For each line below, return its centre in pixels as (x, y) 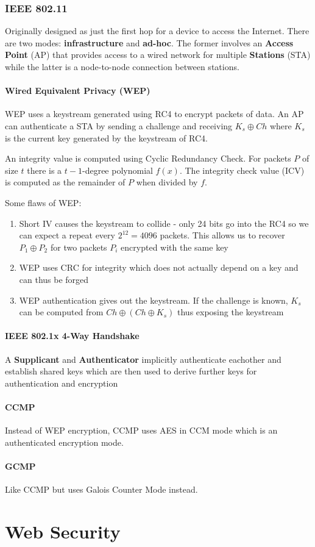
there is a (44, 170)
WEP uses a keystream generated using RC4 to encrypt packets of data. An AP (154, 114)
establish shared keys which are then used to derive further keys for (131, 371)
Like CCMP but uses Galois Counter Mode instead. (101, 489)
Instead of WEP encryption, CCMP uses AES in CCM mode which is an (141, 430)
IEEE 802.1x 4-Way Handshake (72, 336)
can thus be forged (54, 279)
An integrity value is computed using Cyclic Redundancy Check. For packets (148, 158)
